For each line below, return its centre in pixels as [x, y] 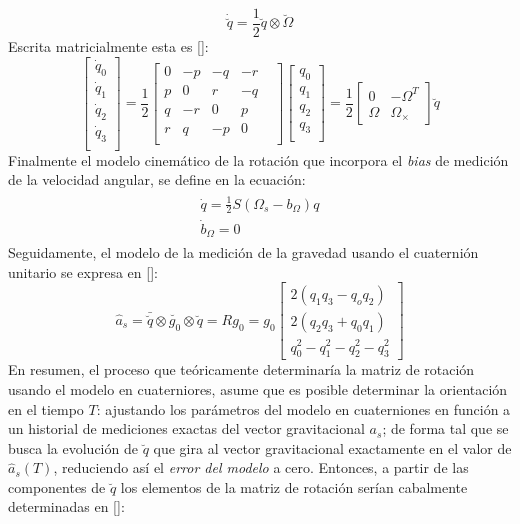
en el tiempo [46, 408]
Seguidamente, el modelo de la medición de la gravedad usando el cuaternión [243, 252]
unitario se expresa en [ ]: [83, 271]
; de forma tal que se [445, 428]
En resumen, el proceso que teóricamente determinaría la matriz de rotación [241, 369]
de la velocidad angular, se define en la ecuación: [157, 179]
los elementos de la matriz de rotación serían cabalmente [294, 486]
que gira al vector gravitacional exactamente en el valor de [332, 447]
